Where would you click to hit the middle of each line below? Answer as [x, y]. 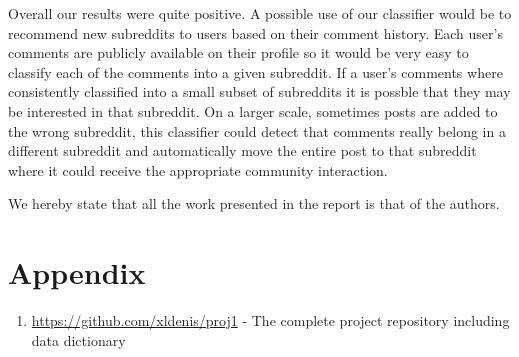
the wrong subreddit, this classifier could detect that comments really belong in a [257, 130]
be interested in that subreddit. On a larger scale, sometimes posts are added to [253, 110]
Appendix [77, 272]
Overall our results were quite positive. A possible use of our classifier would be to [260, 13]
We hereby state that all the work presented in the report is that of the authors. [254, 203]
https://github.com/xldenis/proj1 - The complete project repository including [270, 320]
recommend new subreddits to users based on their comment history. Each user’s [255, 32]
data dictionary [78, 339]
